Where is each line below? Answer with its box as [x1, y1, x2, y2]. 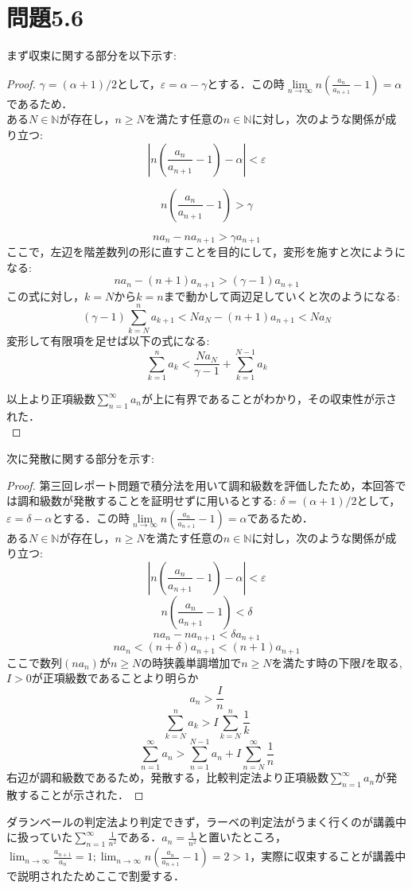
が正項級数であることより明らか [31, 670, 199, 686]
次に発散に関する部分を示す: [6, 450, 154, 467]
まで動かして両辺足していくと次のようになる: [163, 287, 400, 304]
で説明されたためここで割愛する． [6, 868, 185, 884]
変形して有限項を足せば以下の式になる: [6, 332, 210, 349]
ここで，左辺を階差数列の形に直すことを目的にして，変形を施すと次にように [6, 243, 406, 259]
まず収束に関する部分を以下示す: [6, 47, 177, 64]
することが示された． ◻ [17, 786, 144, 803]
